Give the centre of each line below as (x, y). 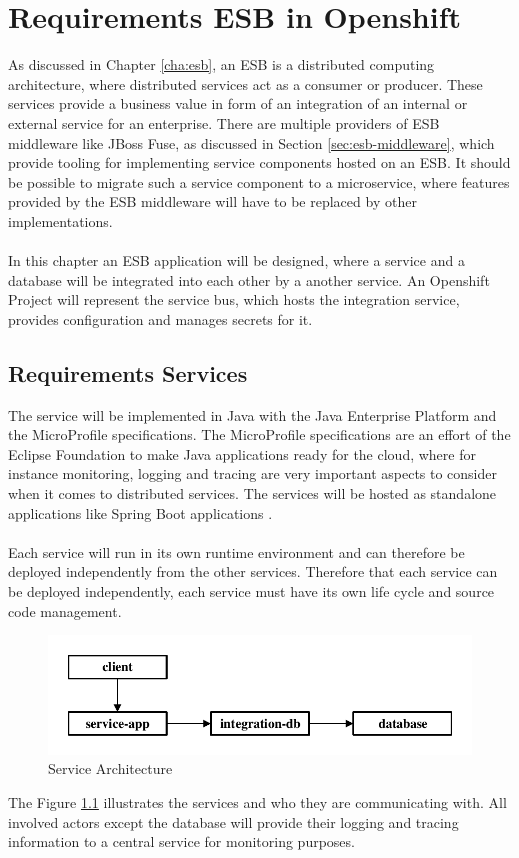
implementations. (60, 220)
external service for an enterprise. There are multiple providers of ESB (224, 122)
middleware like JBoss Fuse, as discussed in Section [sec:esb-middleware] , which (251, 142)
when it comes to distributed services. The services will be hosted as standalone (252, 493)
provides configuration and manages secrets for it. (160, 318)
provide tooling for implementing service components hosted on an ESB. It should (259, 162)
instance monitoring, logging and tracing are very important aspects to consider (253, 473)
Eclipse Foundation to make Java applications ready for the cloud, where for (242, 453)
